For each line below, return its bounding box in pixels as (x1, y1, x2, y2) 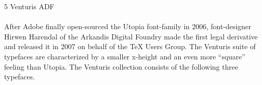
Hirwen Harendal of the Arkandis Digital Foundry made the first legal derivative (4, 31, 258, 41)
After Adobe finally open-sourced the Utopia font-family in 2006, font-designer (4, 21, 251, 32)
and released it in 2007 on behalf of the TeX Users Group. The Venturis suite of (4, 41, 256, 52)
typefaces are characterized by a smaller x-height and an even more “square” (4, 51, 246, 61)
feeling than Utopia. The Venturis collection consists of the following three (4, 61, 238, 72)
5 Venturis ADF (4, 1, 54, 11)
